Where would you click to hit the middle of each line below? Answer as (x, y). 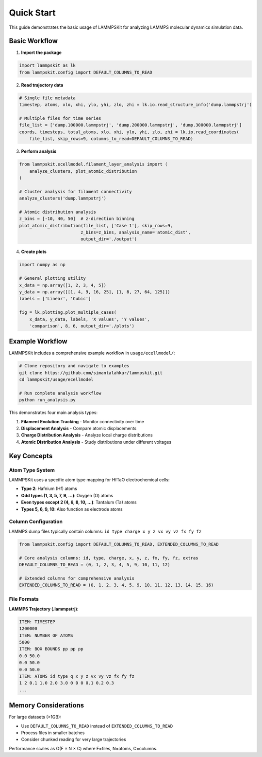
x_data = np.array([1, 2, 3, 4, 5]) (63, 285)
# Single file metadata (48, 98)
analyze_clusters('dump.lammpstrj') (63, 198)
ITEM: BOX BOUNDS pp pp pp (51, 649)
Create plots (34, 252)
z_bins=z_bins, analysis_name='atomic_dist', (136, 233)
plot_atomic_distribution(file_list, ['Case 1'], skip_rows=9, (96, 225)
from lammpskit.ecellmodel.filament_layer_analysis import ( (93, 164)
